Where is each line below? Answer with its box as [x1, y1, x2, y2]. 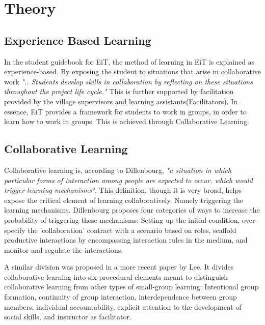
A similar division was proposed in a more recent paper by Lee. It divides [4, 261, 234, 272]
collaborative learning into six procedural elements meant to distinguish [4, 271, 228, 282]
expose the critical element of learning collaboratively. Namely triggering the [4, 194, 243, 205]
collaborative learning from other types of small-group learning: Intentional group [4, 281, 259, 292]
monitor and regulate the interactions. [4, 244, 123, 255]
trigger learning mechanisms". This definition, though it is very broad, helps [4, 185, 242, 195]
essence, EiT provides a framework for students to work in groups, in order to [4, 106, 247, 116]
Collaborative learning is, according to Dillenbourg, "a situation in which [4, 164, 232, 175]
